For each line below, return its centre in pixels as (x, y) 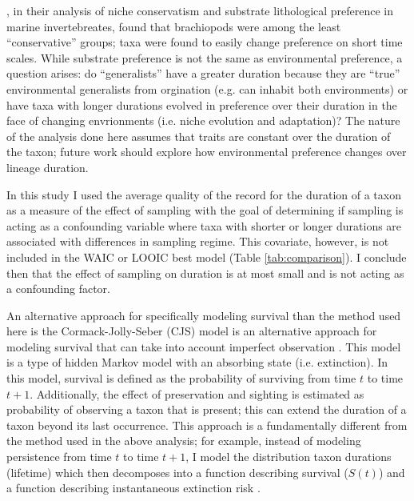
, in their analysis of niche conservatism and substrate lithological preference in (200, 10)
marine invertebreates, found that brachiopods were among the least (174, 26)
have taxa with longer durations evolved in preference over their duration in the (202, 104)
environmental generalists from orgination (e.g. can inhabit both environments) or (207, 88)
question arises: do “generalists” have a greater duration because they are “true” (203, 73)
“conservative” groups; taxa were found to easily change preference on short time (205, 42)
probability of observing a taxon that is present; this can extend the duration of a (207, 409)
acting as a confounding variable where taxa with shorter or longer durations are (204, 225)
